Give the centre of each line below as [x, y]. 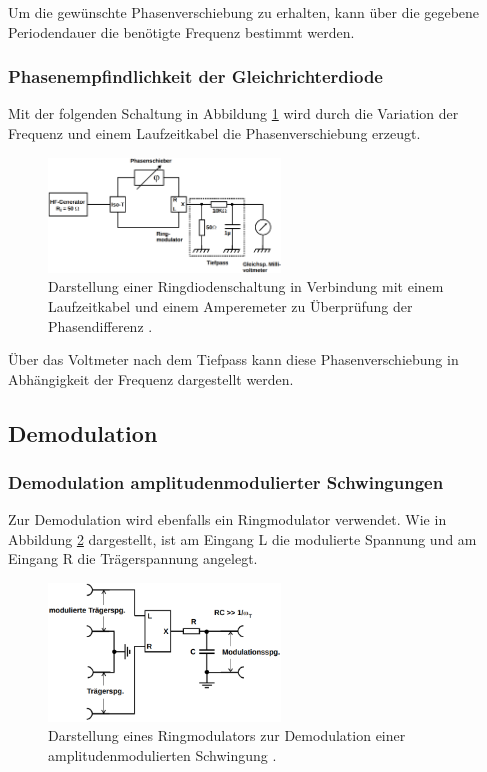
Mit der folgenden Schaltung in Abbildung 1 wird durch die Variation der [233, 113]
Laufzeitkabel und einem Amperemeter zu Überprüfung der [230, 305]
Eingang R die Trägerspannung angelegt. [133, 558]
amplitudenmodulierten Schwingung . [162, 754]
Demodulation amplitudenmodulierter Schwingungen [226, 482]
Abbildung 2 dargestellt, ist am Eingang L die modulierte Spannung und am [242, 538]
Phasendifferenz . [100, 325]
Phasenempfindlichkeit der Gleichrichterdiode [195, 76]
